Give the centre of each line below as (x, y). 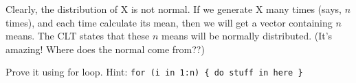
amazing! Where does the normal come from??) (105, 49)
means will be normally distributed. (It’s (247, 36)
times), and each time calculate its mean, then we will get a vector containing (169, 22)
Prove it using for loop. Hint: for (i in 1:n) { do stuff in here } (154, 72)
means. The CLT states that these (78, 36)
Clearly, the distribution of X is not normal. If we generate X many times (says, (174, 9)
